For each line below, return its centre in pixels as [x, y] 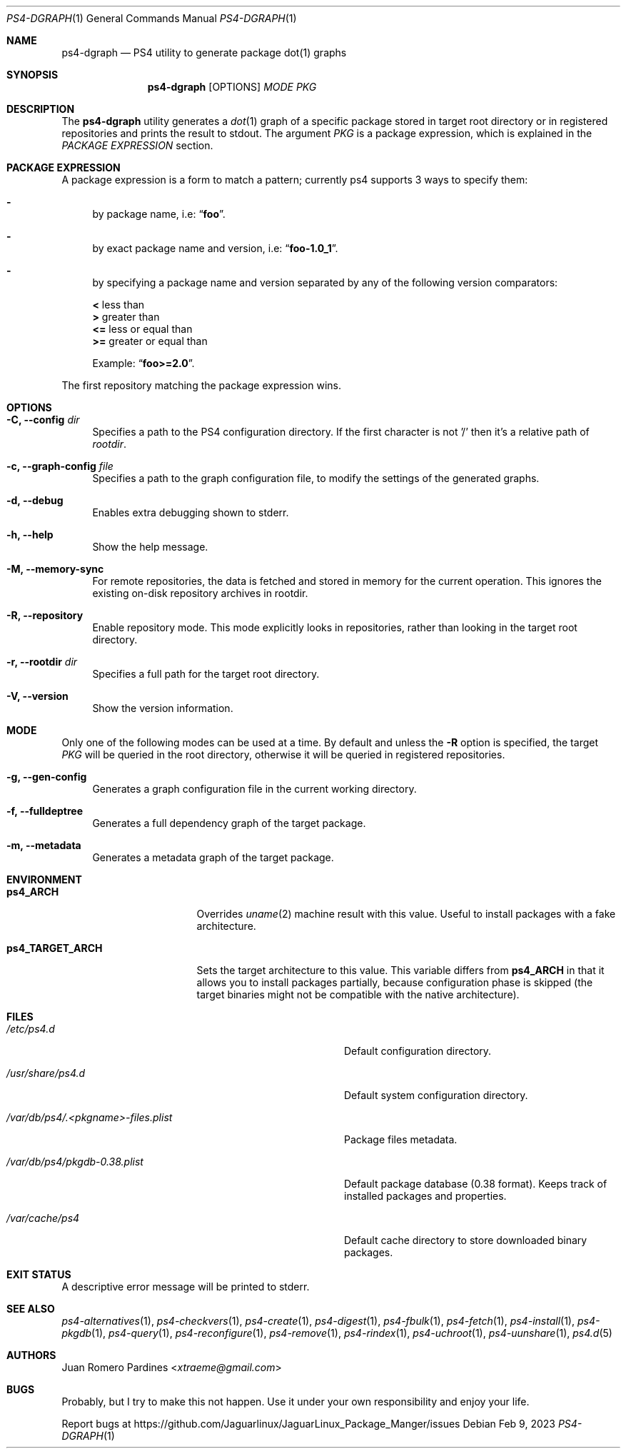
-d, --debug [35, 500]
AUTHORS [31, 1355]
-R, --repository [45, 615]
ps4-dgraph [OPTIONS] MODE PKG [232, 87]
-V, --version [37, 696]
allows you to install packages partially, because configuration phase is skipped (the [395, 982]
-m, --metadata [44, 845]
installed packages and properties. [425, 1196]
